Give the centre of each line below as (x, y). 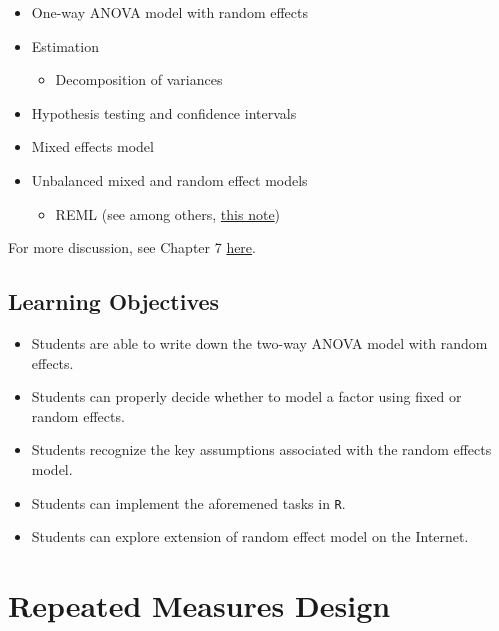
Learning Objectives (114, 301)
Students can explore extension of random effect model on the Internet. (250, 536)
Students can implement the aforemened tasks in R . (188, 502)
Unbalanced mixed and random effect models (169, 179)
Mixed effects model (92, 146)
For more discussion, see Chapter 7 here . (132, 247)
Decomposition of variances (139, 79)
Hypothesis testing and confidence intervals (164, 112)
